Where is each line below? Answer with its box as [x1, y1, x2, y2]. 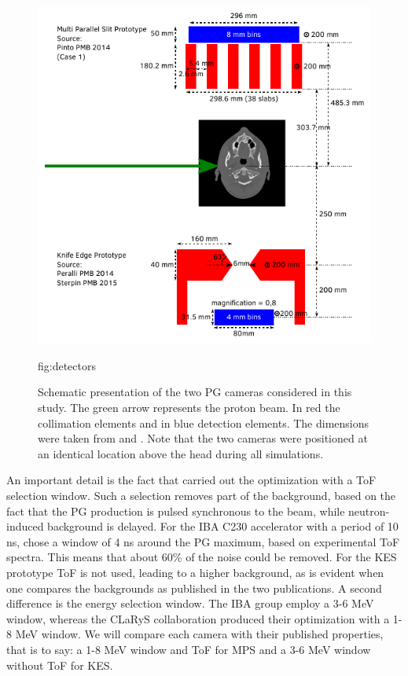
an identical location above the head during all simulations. [38, 445, 324, 461]
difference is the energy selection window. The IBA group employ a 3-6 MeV [6, 595, 374, 612]
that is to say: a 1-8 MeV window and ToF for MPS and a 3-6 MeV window [6, 641, 371, 657]
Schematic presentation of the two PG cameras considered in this [38, 384, 352, 400]
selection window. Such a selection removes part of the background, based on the [6, 487, 396, 503]
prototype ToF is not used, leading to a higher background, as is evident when [6, 564, 384, 580]
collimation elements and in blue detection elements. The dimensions [38, 414, 369, 431]
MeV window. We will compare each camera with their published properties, [15, 626, 384, 642]
